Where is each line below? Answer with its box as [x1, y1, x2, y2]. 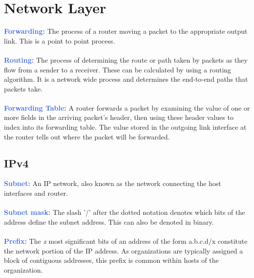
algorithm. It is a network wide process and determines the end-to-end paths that [4, 74, 248, 84]
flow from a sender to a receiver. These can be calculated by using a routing [4, 64, 232, 74]
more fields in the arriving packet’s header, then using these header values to [4, 112, 233, 122]
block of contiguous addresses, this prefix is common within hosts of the [4, 255, 219, 265]
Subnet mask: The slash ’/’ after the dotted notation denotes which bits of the [4, 207, 245, 217]
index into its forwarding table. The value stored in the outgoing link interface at [4, 122, 247, 132]
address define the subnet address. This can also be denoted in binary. [4, 216, 214, 227]
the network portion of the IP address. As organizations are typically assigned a [4, 245, 243, 255]
